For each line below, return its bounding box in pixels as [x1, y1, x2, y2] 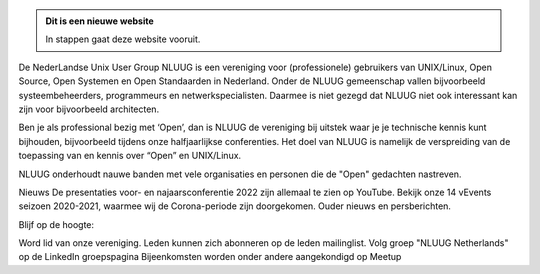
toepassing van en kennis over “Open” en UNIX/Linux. [18, 150, 242, 162]
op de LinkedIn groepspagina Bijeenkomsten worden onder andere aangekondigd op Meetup [18, 251, 402, 263]
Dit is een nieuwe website [45, 15, 154, 27]
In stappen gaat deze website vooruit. [45, 33, 201, 45]
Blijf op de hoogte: [18, 218, 95, 230]
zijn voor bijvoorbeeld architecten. [18, 103, 160, 115]
